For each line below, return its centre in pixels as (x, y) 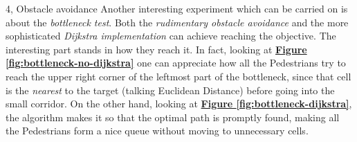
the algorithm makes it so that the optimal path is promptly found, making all (173, 117)
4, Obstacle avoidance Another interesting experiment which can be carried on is (177, 8)
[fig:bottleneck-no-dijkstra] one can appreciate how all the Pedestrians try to (176, 63)
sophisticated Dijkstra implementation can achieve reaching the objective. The (171, 36)
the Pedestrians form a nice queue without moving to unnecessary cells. (157, 131)
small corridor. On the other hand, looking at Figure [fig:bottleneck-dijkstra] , (179, 104)
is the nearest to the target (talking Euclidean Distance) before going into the (170, 90)
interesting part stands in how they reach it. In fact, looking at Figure (156, 49)
